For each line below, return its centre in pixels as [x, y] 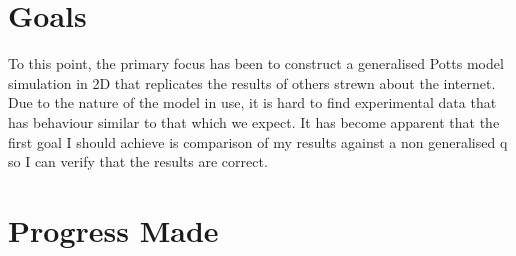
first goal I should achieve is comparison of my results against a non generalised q [258, 141]
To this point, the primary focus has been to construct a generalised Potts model [256, 63]
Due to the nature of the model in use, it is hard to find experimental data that [252, 102]
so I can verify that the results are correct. [138, 161]
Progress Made [113, 229]
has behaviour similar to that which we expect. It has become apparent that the [254, 121]
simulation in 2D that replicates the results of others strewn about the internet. [252, 82]
